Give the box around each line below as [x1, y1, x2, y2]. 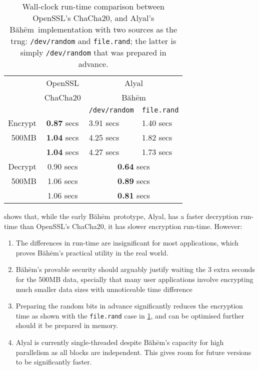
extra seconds [213, 264, 255, 274]
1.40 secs [141, 117, 172, 128]
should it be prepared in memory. [15, 320, 118, 330]
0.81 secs [117, 189, 150, 201]
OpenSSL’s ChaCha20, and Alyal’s [32, 12, 154, 23]
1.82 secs [141, 131, 172, 143]
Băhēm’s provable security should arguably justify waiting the [15, 264, 206, 274]
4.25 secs [88, 131, 119, 143]
